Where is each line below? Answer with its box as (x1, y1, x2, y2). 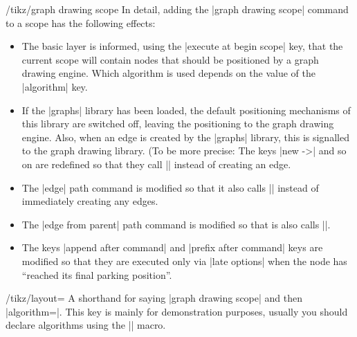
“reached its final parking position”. (21, 267, 172, 282)
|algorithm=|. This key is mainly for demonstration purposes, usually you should (6, 304, 348, 318)
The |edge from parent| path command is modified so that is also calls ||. (21, 217, 331, 231)
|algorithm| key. (21, 79, 88, 93)
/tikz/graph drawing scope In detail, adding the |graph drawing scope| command (6, 2, 349, 16)
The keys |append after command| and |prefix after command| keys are (21, 240, 323, 255)
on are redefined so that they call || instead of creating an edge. (21, 156, 291, 171)
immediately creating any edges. (21, 194, 158, 208)
